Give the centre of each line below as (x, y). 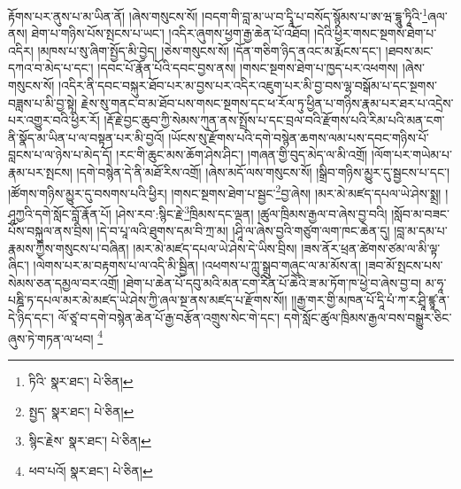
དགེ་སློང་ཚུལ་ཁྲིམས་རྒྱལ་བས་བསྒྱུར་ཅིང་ (368, 318)
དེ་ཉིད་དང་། (31, 318)
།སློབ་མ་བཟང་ (420, 213)
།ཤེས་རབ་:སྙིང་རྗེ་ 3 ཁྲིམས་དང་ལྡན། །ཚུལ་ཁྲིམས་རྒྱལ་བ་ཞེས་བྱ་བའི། (251, 212)
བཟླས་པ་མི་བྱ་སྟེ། (43, 102)
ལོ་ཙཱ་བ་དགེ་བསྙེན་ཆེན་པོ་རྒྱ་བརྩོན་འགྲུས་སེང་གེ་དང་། (169, 318)
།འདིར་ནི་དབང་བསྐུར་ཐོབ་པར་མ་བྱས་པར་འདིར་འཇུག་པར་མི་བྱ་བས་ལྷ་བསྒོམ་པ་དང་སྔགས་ (247, 85)
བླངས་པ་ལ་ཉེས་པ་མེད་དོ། (60, 155)
